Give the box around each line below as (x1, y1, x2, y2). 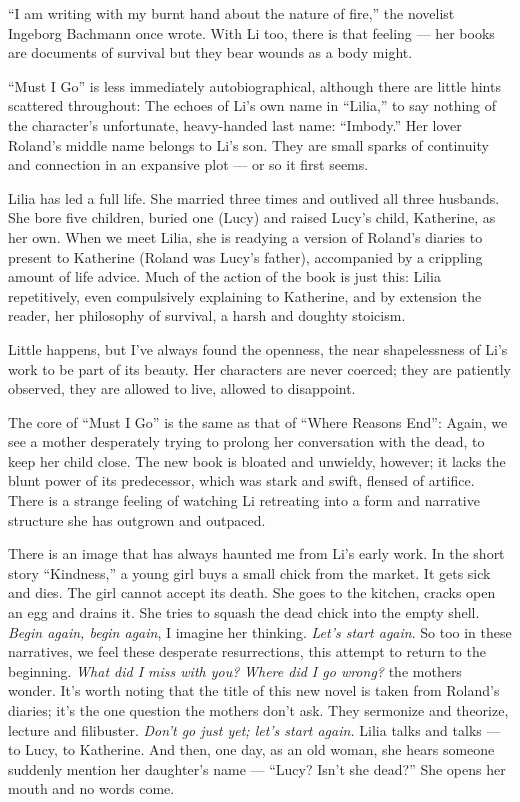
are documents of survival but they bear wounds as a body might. (8, 42, 413, 63)
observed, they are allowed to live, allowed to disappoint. (8, 378, 356, 399)
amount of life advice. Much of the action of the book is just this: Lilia (8, 266, 441, 287)
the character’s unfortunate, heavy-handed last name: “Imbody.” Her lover (8, 114, 462, 135)
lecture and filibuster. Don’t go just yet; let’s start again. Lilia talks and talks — (8, 719, 501, 740)
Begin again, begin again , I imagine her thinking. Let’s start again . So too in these (8, 621, 512, 642)
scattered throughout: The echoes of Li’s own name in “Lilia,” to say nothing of (8, 95, 497, 116)
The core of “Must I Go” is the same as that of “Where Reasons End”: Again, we (8, 411, 508, 432)
